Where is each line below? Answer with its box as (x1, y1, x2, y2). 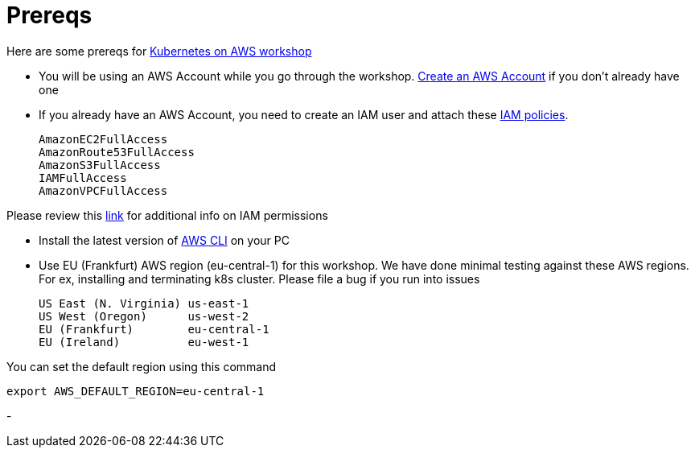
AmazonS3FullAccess (39, 158, 161, 171)
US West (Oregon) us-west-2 (39, 309, 249, 323)
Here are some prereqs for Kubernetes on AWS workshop (6, 43, 312, 58)
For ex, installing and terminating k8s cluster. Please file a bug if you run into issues (39, 271, 480, 286)
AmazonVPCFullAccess (39, 184, 168, 197)
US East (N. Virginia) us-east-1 (39, 296, 249, 310)
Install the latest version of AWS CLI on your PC (39, 233, 290, 247)
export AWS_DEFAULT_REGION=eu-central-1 (6, 384, 265, 398)
